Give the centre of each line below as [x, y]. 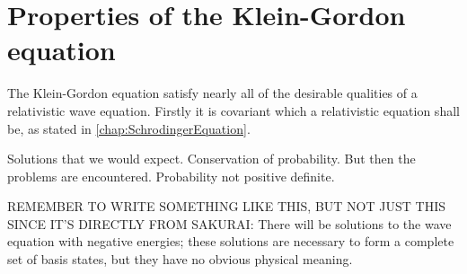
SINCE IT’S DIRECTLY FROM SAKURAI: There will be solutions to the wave [229, 223]
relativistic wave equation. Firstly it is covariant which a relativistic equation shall [233, 110]
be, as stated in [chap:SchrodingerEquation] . [129, 128]
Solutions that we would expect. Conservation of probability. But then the [211, 159]
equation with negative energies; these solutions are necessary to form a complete [231, 241]
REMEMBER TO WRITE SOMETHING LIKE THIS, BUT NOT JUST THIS [226, 206]
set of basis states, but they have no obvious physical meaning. [180, 259]
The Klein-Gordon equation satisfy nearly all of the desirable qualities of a [212, 93]
